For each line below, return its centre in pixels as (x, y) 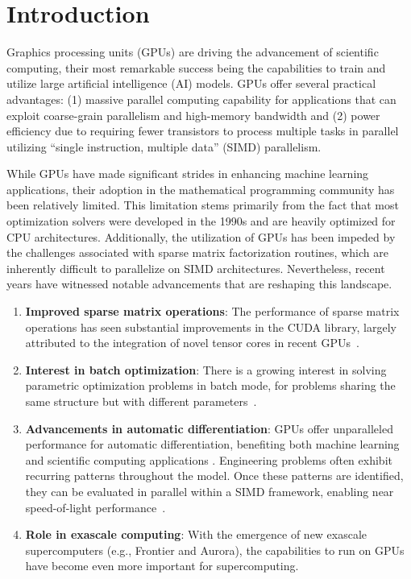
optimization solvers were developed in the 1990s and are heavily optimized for (201, 221)
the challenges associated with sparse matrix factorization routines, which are (197, 252)
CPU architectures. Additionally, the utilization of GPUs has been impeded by (201, 236)
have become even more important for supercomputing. (162, 566)
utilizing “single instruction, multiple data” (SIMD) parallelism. (164, 146)
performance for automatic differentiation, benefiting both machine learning (212, 444)
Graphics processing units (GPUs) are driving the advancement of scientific (193, 52)
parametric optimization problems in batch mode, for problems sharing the (210, 385)
